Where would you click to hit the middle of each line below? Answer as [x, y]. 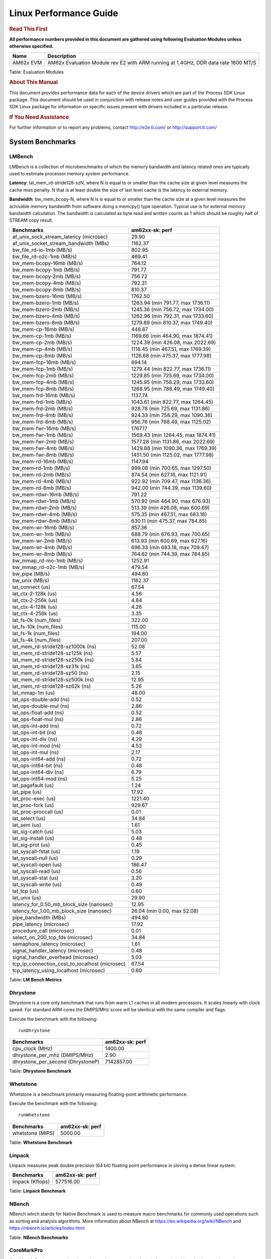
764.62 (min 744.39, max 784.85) [171, 554]
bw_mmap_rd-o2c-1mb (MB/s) [48, 567]
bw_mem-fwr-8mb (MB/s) [43, 455]
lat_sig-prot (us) [31, 845]
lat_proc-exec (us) [34, 798]
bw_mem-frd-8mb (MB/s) [43, 422]
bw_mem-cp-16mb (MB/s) [43, 329]
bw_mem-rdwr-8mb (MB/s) [45, 521]
